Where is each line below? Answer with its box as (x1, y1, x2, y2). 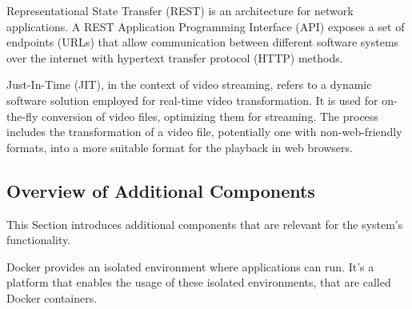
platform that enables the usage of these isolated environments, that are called (6, 274, 391, 291)
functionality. (6, 231, 71, 248)
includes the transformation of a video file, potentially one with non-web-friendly (6, 123, 402, 140)
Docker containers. (6, 289, 98, 306)
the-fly (6, 107, 38, 124)
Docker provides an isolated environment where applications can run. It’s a (6, 258, 374, 275)
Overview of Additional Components (6, 178, 315, 203)
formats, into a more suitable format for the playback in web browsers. (6, 138, 353, 155)
